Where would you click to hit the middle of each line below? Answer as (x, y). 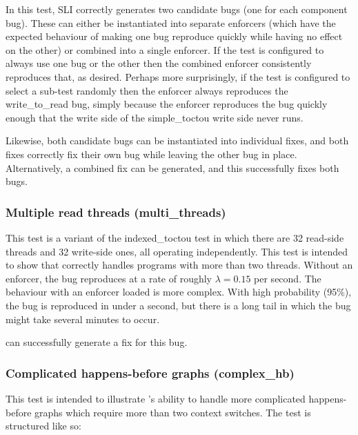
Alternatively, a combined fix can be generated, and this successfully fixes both (172, 167)
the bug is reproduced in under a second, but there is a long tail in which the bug (178, 305)
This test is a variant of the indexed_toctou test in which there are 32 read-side (175, 237)
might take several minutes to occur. (83, 319)
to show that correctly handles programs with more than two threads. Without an (179, 265)
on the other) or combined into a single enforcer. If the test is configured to (165, 49)
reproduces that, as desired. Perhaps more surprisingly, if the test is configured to (178, 76)
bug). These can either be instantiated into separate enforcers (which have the (171, 22)
